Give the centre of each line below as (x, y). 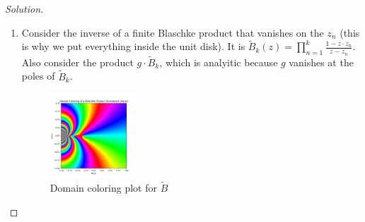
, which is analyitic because (219, 62)
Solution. (24, 8)
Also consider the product (77, 62)
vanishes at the (321, 62)
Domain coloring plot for (103, 188)
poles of (38, 76)
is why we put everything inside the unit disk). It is (133, 46)
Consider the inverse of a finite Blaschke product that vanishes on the (173, 32)
